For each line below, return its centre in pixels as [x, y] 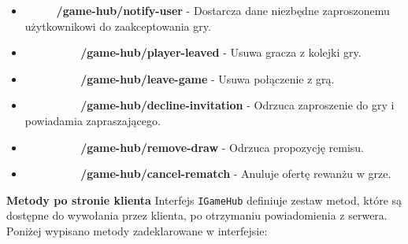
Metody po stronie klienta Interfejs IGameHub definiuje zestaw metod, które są [204, 200]
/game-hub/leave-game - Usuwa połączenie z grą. [208, 78]
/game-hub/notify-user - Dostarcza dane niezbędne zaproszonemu [223, 10]
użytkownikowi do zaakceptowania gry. [118, 26]
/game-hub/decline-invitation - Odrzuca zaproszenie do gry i [237, 105]
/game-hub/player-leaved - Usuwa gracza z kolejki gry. [221, 52]
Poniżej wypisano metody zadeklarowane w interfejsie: [137, 231]
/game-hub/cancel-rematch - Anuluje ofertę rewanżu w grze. [236, 174]
